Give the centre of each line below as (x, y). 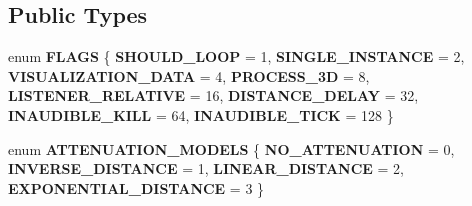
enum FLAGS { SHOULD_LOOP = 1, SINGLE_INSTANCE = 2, (236, 56)
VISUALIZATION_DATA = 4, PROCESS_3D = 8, (189, 75)
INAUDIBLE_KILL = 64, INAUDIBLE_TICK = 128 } (201, 114)
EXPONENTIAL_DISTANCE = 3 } (136, 187)
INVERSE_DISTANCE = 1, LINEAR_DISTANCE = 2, (206, 168)
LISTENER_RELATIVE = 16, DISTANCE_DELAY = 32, (213, 95)
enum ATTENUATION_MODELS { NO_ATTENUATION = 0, (231, 148)
